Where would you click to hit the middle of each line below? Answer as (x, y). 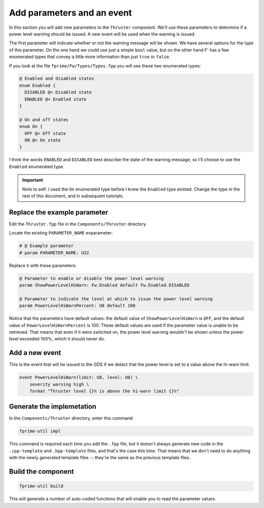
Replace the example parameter (59, 212)
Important (33, 180)
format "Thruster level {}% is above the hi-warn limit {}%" (104, 391)
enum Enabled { (37, 85)
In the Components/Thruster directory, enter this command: (71, 418)
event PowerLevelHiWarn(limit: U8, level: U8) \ (79, 378)
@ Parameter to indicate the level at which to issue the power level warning (116, 299)
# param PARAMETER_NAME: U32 (54, 253)
